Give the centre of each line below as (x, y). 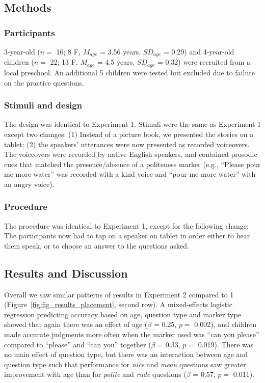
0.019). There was (226, 344)
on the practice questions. (44, 82)
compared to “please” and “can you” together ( (78, 344)
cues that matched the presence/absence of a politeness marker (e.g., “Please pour (132, 164)
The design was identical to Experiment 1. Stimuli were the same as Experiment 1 (132, 124)
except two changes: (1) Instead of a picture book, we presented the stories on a (129, 134)
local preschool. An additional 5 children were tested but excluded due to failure (129, 72)
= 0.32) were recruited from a (204, 62)
